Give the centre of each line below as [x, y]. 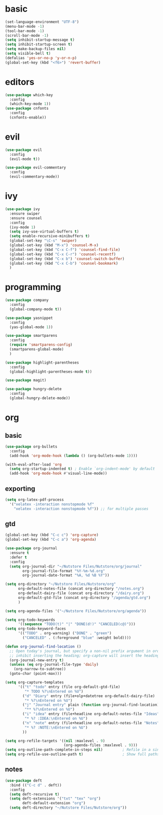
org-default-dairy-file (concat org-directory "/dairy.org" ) [81, 593]
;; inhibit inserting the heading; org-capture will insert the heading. [85, 656]
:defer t [18, 557]
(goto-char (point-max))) [36, 674]
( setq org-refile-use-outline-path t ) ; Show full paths [82, 754]
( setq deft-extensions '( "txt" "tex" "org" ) [55, 799]
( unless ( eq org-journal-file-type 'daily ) [54, 665]
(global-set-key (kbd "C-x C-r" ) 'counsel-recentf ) [63, 254]
